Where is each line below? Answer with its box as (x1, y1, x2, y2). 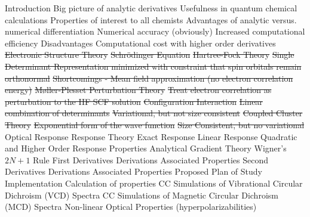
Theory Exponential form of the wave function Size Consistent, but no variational (5, 118, 305, 131)
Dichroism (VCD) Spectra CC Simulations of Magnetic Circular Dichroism (5, 188, 278, 201)
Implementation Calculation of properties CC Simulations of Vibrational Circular (5, 176, 303, 189)
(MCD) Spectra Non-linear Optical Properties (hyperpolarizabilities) (5, 200, 257, 213)
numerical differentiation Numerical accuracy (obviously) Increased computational (5, 25, 305, 38)
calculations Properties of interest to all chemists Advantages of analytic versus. (5, 13, 297, 26)
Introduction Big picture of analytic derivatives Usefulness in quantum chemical (5, 2, 297, 14)
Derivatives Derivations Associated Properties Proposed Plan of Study (5, 165, 262, 178)
